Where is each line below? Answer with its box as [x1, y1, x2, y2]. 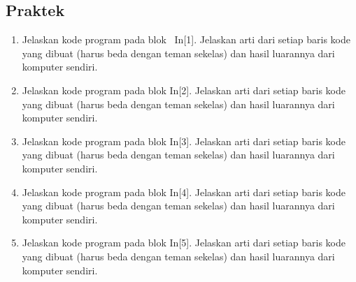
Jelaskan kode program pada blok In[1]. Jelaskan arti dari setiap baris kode [22, 32, 350, 47]
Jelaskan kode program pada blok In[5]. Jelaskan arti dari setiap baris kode [22, 235, 346, 250]
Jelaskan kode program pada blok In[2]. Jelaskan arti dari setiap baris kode [22, 82, 346, 97]
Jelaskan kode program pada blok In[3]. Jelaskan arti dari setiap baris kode [22, 133, 346, 148]
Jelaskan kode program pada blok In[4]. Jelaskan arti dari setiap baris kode [22, 184, 346, 199]
